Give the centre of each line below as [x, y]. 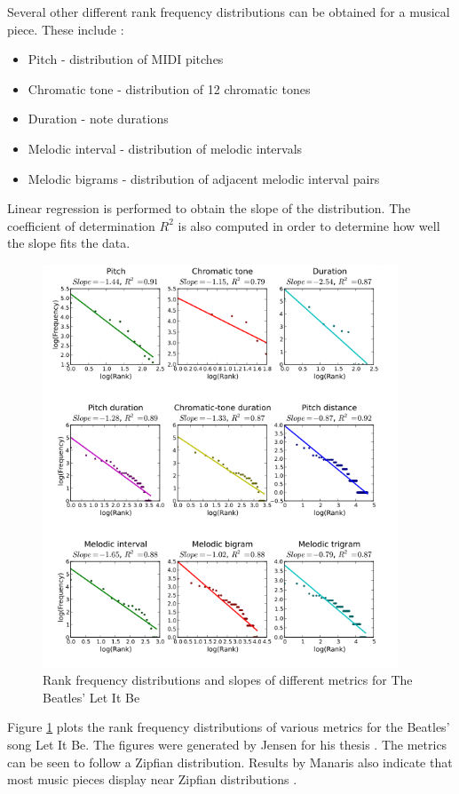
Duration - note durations [98, 119]
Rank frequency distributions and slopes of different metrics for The [228, 680]
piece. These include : [66, 29]
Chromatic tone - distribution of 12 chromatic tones [169, 88]
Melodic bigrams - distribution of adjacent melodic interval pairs [204, 178]
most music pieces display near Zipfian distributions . [152, 779]
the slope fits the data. [69, 243]
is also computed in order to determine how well [309, 225]
